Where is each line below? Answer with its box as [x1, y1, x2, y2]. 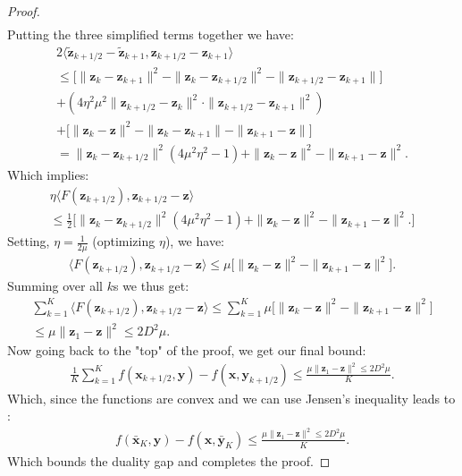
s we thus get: [113, 276, 189, 295]
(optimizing [92, 232, 155, 251]
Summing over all [7, 276, 103, 295]
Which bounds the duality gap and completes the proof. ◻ [7, 451, 331, 470]
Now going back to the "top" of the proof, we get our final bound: [7, 341, 366, 360]
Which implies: [7, 165, 89, 183]
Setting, [7, 232, 50, 251]
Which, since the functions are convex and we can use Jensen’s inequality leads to [7, 388, 456, 407]
